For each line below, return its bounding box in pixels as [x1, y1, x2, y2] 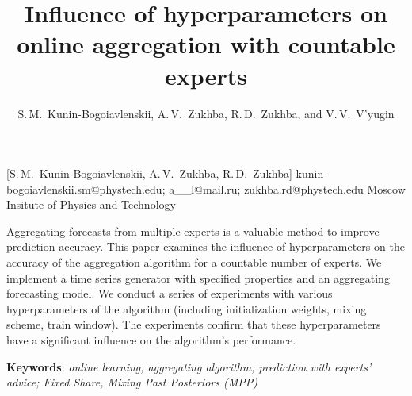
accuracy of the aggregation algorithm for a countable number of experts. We [6, 254, 382, 271]
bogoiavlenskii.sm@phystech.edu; [6, 180, 166, 197]
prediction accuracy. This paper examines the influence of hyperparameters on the [6, 238, 405, 255]
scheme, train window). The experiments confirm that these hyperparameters [6, 316, 381, 333]
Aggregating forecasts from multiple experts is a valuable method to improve [6, 222, 380, 239]
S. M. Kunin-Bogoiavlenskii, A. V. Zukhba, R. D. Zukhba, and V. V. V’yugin [17, 105, 395, 121]
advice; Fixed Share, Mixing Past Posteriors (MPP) [6, 374, 257, 390]
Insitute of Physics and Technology [6, 196, 176, 213]
